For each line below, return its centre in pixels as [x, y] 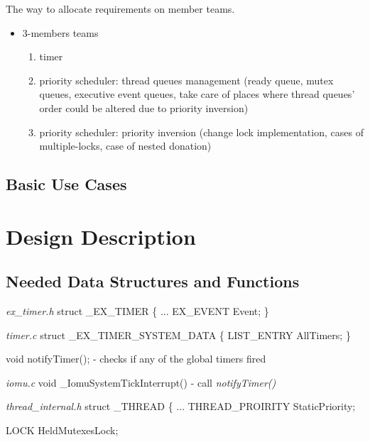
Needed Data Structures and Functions [153, 281]
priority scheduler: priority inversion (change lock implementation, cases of [201, 132]
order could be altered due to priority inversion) [144, 107]
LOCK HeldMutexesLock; [62, 430]
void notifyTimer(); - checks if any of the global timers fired [136, 359]
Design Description [101, 236]
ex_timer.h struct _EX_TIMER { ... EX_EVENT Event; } [137, 311]
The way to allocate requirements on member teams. [120, 9]
